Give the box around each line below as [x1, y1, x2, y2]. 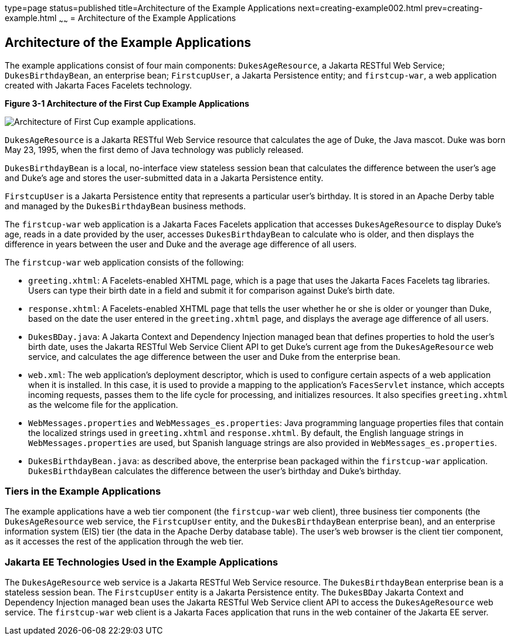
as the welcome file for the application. [28, 399, 178, 410]
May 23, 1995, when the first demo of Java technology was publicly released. [5, 144, 304, 155]
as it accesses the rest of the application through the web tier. [5, 536, 244, 547]
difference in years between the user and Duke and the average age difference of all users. [5, 239, 357, 249]
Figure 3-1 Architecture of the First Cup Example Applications [5, 98, 249, 108]
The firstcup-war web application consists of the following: [5, 257, 244, 267]
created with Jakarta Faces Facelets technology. [5, 80, 192, 90]
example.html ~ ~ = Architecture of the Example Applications [5, 13, 236, 25]
